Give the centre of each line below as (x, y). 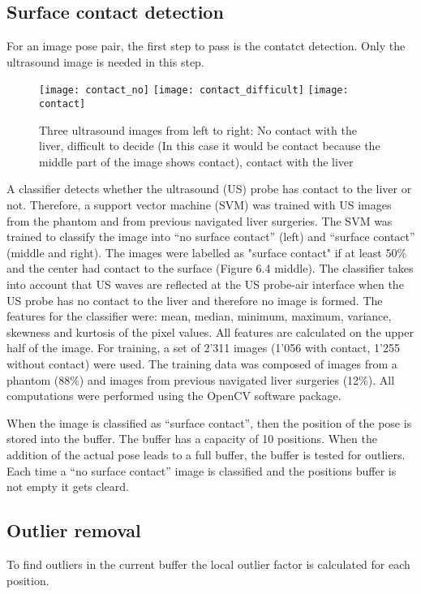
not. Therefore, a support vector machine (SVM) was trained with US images (199, 205)
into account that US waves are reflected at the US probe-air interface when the (205, 284)
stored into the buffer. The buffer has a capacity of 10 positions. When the (192, 439)
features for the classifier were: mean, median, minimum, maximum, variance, (199, 316)
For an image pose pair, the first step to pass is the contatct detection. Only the (206, 46)
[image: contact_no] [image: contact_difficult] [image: (194, 90)
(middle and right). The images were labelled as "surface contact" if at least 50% (207, 252)
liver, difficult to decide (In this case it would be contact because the (210, 146)
